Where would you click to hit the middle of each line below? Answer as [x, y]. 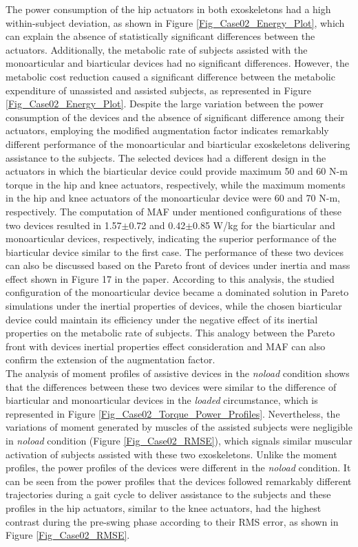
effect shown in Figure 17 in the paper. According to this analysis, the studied [170, 278]
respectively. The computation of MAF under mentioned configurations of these [173, 211]
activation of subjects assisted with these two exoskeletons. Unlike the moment [171, 454]
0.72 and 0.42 [157, 225]
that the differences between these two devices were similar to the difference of [171, 386]
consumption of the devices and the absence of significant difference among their [175, 117]
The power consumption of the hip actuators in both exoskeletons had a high [168, 9]
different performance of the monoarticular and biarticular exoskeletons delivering [178, 143]
